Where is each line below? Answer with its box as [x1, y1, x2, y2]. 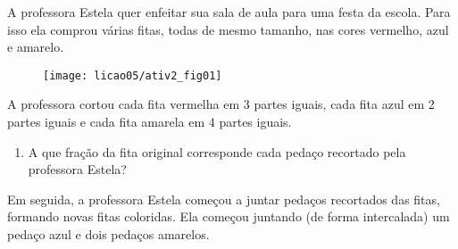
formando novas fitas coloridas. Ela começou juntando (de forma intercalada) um [7, 207, 450, 226]
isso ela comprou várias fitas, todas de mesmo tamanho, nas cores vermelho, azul [7, 20, 449, 38]
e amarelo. [7, 37, 64, 56]
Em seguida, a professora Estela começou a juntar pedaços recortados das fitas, [7, 189, 440, 208]
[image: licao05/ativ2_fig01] [43, 69, 222, 82]
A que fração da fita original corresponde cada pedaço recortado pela [28, 142, 406, 161]
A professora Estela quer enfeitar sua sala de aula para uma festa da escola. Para [7, 3, 451, 21]
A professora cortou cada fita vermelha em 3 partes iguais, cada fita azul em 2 [7, 95, 435, 113]
